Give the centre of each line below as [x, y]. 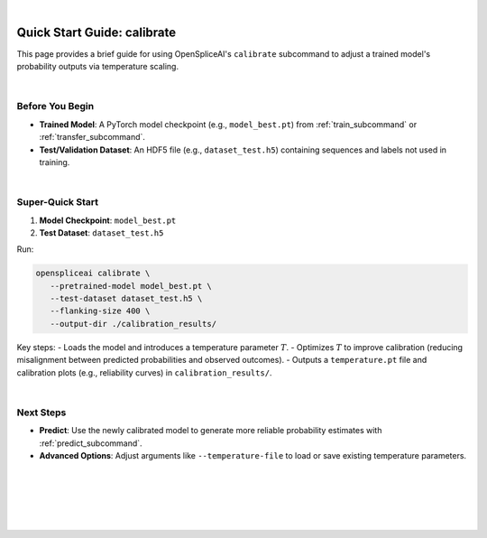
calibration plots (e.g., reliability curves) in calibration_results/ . [144, 372]
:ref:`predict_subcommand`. [91, 443]
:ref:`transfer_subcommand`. [92, 137]
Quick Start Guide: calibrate [96, 32]
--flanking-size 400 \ [100, 311]
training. [55, 162]
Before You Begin [55, 107]
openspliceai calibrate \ [93, 274]
